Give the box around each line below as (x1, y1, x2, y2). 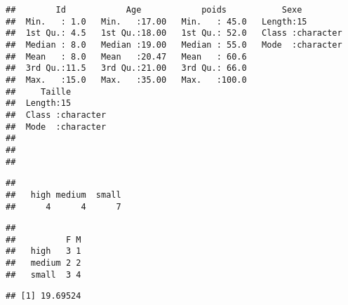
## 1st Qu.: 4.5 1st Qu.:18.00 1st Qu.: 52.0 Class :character (6, 28, 342, 39)
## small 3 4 (6, 269, 81, 280)
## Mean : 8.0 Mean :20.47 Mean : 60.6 (6, 51, 247, 62)
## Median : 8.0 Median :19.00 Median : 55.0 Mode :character (6, 39, 342, 50)
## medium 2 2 (6, 258, 81, 269)
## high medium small (6, 189, 121, 200)
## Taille (6, 86, 72, 97)
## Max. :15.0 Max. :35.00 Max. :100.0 (6, 74, 247, 85)
